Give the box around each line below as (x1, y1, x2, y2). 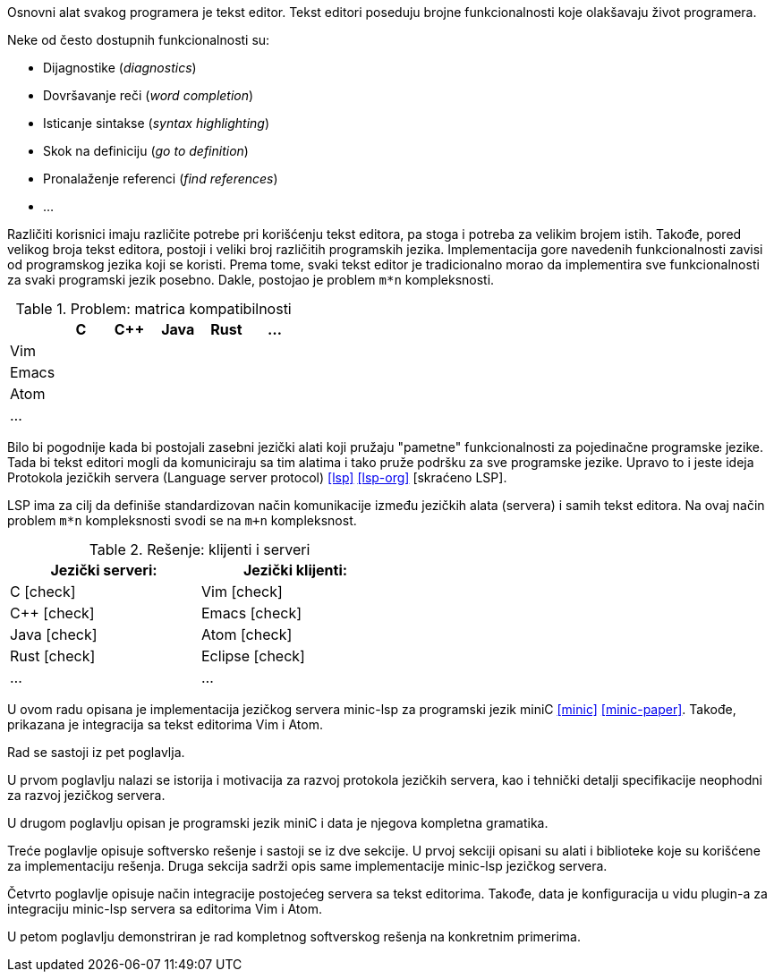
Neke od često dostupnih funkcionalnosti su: (7, 32, 270, 47)
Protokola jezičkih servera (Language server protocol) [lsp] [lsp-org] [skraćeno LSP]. (7, 470, 507, 485)
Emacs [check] (201, 604, 302, 622)
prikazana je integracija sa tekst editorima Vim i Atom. (7, 717, 323, 732)
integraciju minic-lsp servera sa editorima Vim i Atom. (7, 901, 323, 916)
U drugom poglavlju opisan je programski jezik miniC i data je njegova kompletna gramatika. (7, 815, 549, 830)
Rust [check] (10, 647, 96, 665)
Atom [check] (201, 626, 293, 643)
